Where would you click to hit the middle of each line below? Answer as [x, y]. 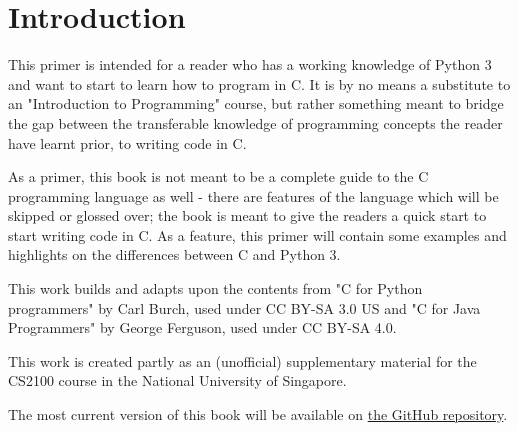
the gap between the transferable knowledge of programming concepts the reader [255, 122]
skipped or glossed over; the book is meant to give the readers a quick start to [247, 215]
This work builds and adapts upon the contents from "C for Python [215, 288]
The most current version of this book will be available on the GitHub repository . [258, 414]
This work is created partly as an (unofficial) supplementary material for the [242, 360]
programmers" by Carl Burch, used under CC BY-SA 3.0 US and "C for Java [244, 307]
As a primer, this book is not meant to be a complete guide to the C [218, 176]
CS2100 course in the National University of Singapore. [177, 380]
